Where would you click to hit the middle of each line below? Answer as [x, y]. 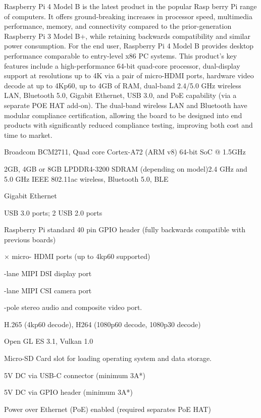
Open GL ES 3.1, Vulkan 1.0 [49, 341]
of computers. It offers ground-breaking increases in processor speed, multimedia [128, 16]
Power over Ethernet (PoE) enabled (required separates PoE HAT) [108, 409]
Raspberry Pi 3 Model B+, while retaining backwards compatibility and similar [127, 36]
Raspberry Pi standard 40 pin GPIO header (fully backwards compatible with [125, 229]
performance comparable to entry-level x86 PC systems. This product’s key [121, 55]
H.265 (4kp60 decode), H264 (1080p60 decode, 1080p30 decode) [102, 324]
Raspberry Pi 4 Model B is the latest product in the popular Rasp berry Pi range [130, 6]
